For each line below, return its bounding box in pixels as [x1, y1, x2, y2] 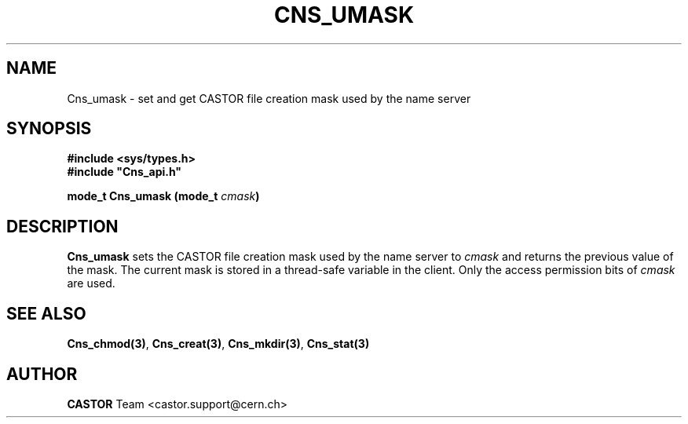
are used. [67, 276, 115, 291]
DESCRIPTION [6, 216, 119, 236]
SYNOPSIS [6, 119, 92, 139]
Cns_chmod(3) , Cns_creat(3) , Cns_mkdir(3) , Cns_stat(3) [67, 337, 370, 351]
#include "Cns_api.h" [67, 165, 182, 179]
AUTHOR [6, 364, 78, 384]
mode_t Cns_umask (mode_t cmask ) [67, 189, 260, 203]
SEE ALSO [6, 303, 86, 323]
